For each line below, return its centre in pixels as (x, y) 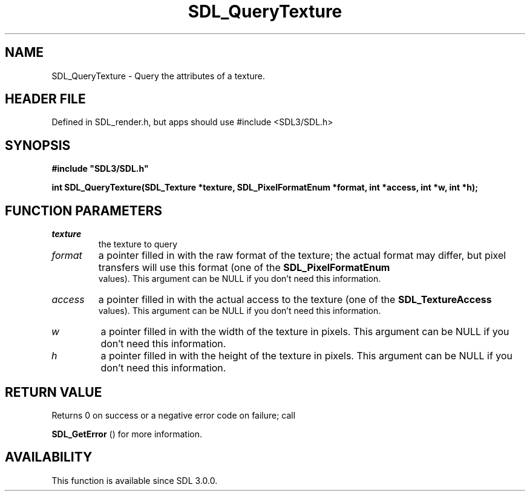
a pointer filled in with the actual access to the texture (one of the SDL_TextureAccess (295, 300)
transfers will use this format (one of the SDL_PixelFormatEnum (244, 268)
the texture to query (138, 244)
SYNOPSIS (38, 145)
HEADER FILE (45, 99)
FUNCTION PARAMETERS (83, 210)
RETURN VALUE (54, 392)
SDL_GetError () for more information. (127, 434)
